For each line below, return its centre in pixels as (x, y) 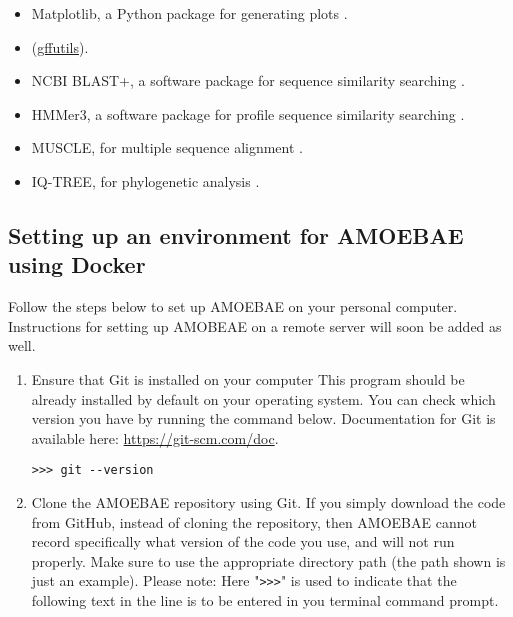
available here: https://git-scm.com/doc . (155, 437)
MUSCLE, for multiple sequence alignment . (167, 147)
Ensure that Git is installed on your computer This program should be (248, 378)
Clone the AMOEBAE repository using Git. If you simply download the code (268, 501)
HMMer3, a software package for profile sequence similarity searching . (248, 113)
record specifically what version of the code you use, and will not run (243, 541)
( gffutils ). (60, 46)
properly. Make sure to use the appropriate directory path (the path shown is (268, 560)
